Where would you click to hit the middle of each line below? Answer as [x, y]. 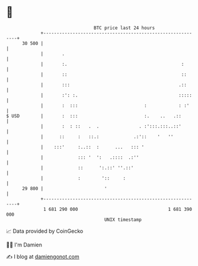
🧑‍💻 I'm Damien [24, 245]
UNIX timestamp [123, 219]
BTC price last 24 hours [124, 28]
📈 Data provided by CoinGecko [45, 231]
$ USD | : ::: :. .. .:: [94, 116]
